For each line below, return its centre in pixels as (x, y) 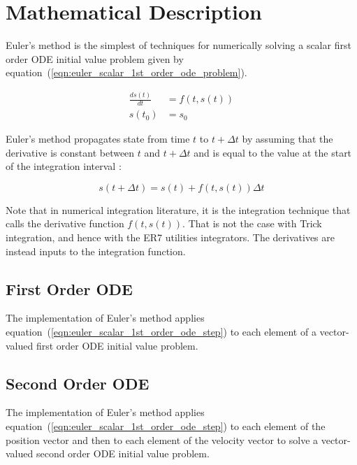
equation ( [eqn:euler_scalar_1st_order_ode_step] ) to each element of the (166, 426)
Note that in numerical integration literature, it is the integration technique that (178, 209)
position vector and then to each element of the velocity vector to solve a (162, 439)
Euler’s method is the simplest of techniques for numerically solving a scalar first (178, 45)
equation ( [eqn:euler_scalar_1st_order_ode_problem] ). (126, 72)
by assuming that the (287, 139)
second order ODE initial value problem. (123, 453)
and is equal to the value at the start (273, 152)
